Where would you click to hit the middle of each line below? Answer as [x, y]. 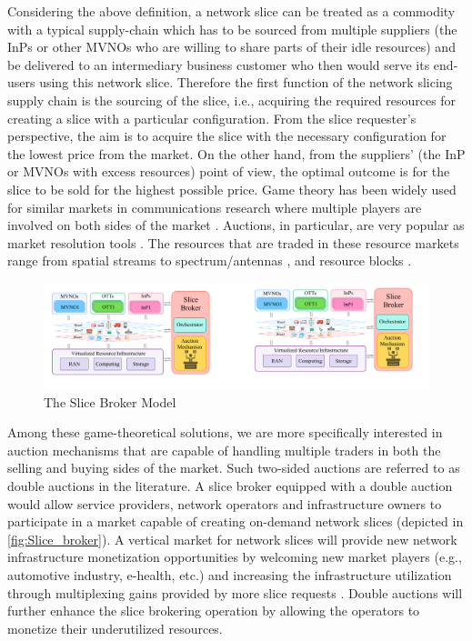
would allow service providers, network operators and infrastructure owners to [225, 503]
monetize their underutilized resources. [115, 628]
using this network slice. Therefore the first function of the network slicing [246, 82]
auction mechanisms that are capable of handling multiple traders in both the [224, 450]
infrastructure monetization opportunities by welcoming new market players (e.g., [235, 557]
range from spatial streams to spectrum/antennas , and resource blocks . [210, 260]
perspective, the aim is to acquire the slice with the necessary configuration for [227, 136]
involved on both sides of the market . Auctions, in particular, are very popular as [236, 225]
